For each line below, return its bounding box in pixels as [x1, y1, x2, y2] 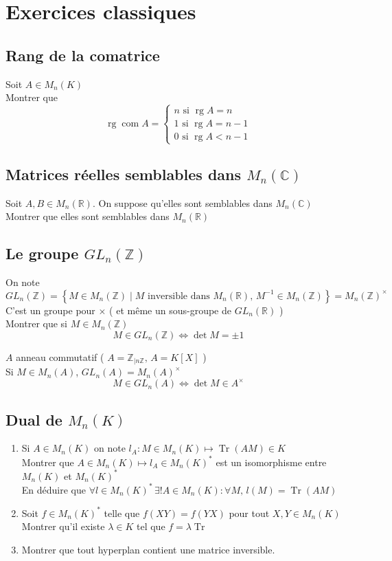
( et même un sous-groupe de [109, 302, 231, 317]
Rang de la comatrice [5, 44, 160, 65]
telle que [104, 505, 140, 520]
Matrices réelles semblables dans [5, 163, 241, 184]
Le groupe [5, 243, 79, 264]
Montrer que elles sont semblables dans [5, 209, 170, 223]
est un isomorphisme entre [216, 454, 327, 469]
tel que [137, 519, 165, 533]
